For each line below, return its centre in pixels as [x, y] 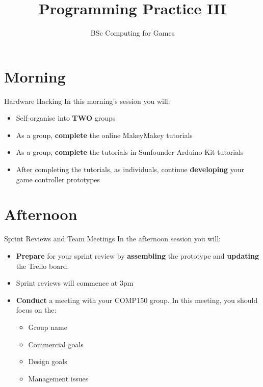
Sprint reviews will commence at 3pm [75, 283]
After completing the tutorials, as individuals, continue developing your [130, 169]
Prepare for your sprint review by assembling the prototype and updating [138, 255]
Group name [48, 327]
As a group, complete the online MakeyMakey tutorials [104, 135]
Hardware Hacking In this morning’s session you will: [87, 101]
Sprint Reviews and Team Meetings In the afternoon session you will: [112, 239]
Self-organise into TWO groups [66, 118]
